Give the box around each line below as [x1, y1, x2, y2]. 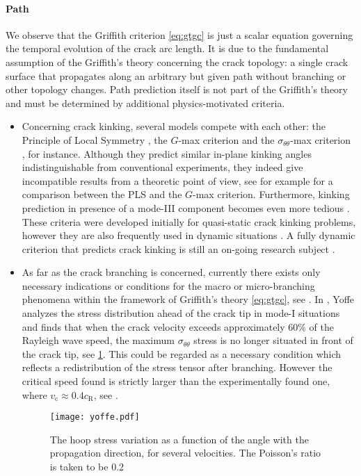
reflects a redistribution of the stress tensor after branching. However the [22, 360, 332, 375]
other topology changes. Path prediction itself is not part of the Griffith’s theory [6, 82, 348, 97]
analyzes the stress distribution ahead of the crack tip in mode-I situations [22, 306, 340, 320]
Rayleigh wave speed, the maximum [22, 333, 175, 347]
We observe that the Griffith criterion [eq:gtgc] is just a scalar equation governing [6, 27, 353, 42]
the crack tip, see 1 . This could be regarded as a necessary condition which [22, 346, 342, 361]
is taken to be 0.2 [49, 459, 125, 474]
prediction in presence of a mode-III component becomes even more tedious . [22, 200, 350, 215]
